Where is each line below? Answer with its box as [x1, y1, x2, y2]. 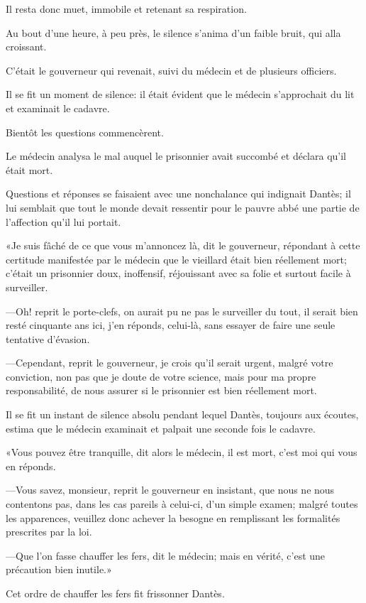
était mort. [6, 162, 53, 177]
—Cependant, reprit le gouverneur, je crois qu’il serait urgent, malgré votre [6, 355, 333, 370]
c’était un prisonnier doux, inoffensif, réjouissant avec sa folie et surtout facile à [6, 266, 351, 281]
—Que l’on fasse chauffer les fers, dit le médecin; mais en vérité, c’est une [6, 548, 326, 563]
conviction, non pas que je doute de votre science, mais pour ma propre [6, 369, 316, 384]
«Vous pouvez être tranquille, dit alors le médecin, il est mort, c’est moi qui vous [6, 445, 357, 460]
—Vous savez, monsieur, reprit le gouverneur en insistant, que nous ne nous [6, 482, 335, 497]
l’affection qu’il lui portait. [6, 214, 121, 229]
